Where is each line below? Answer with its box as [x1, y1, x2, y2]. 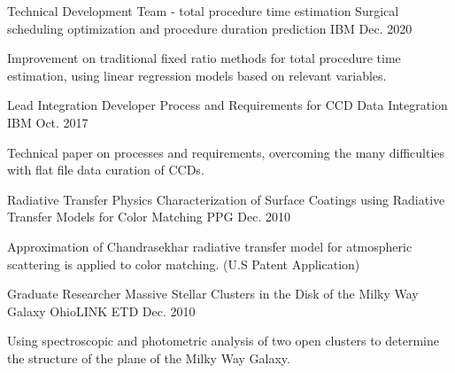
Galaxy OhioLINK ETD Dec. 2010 [7, 301, 196, 320]
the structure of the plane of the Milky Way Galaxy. [7, 348, 290, 367]
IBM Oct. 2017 [7, 113, 89, 131]
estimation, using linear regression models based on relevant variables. [7, 66, 387, 84]
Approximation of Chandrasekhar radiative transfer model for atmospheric [7, 237, 413, 255]
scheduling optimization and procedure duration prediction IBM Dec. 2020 [7, 19, 413, 37]
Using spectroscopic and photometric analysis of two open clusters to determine [7, 331, 439, 350]
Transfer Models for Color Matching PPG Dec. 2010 [7, 207, 290, 226]
